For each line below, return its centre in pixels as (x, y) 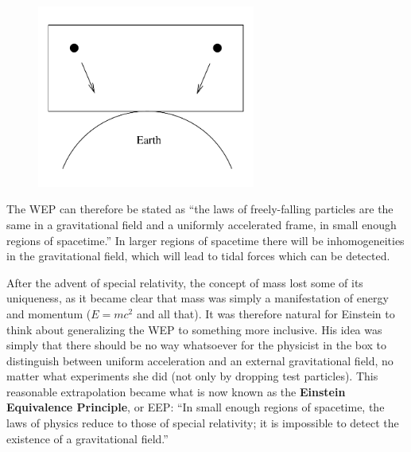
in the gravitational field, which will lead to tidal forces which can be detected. (198, 256)
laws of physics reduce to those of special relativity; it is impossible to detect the (203, 423)
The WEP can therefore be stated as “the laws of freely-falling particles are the (200, 209)
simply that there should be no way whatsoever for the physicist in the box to (197, 345)
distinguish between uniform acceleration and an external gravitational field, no (200, 360)
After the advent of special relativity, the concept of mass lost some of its (185, 282)
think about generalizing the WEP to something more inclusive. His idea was (194, 329)
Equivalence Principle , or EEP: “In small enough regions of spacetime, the (196, 407)
